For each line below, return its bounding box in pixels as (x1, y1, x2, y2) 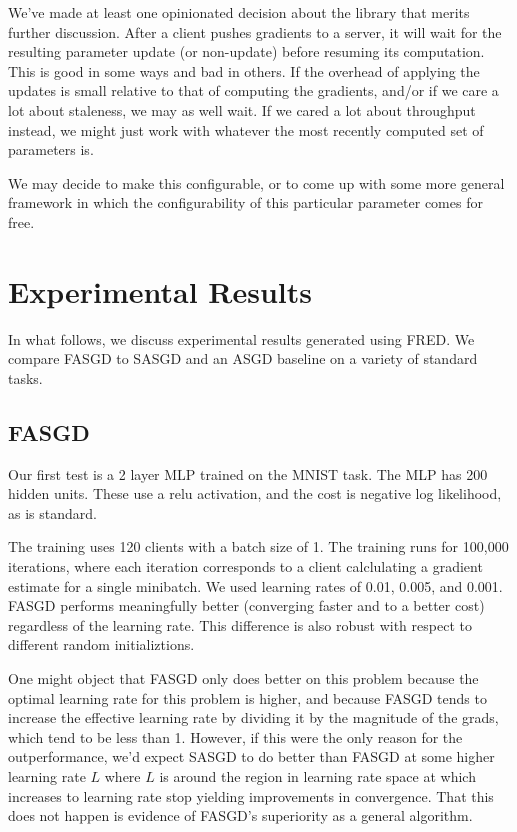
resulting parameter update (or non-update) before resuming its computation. (8, 41, 485, 62)
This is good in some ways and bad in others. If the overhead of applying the (8, 60, 480, 81)
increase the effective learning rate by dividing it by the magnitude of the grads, (8, 707, 499, 728)
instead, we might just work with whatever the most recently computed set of (8, 119, 484, 140)
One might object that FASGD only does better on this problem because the (8, 667, 479, 688)
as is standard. (8, 502, 97, 523)
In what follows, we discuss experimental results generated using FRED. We (8, 328, 475, 349)
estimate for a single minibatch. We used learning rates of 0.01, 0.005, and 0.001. (8, 575, 503, 596)
